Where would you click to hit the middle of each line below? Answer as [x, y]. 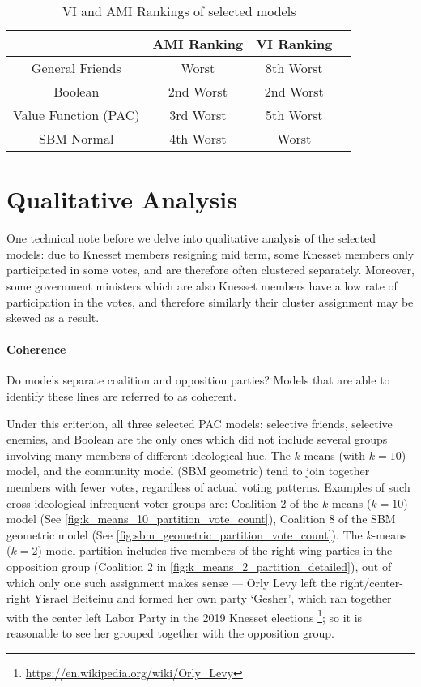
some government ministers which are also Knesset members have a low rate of [202, 285]
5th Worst [294, 115]
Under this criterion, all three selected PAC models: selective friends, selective [200, 423]
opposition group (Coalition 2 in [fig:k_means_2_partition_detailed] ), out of [199, 567]
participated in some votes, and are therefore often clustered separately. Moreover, [210, 270]
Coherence [36, 349]
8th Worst [294, 68]
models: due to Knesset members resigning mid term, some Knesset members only [210, 253]
